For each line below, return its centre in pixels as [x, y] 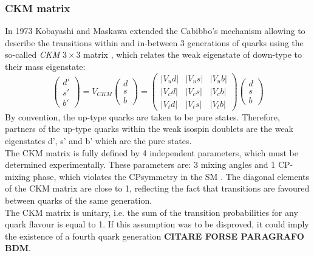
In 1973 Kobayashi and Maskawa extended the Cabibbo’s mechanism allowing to [155, 31]
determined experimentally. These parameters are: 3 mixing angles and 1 [140, 164]
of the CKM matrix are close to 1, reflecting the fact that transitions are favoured [157, 188]
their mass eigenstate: [45, 66]
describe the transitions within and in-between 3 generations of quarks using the [154, 42]
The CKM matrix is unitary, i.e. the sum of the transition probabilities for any [152, 212]
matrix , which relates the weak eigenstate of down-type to [193, 54]
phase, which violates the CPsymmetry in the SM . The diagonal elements [171, 176]
